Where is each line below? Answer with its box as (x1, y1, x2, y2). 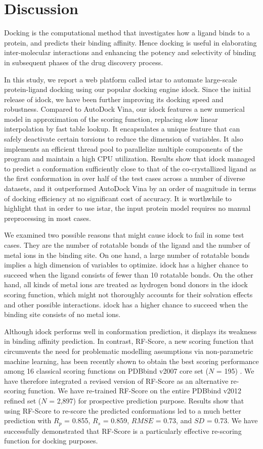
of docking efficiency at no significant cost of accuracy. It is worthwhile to (4, 193, 232, 203)
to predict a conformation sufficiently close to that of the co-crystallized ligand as (4, 163, 256, 173)
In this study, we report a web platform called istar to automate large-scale (4, 74, 237, 84)
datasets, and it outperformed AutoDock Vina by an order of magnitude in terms (4, 183, 256, 194)
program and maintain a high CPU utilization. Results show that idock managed (4, 153, 255, 164)
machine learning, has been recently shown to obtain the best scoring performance (4, 355, 259, 366)
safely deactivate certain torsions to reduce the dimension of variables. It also (4, 133, 243, 144)
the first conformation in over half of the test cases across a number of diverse (4, 173, 245, 184)
